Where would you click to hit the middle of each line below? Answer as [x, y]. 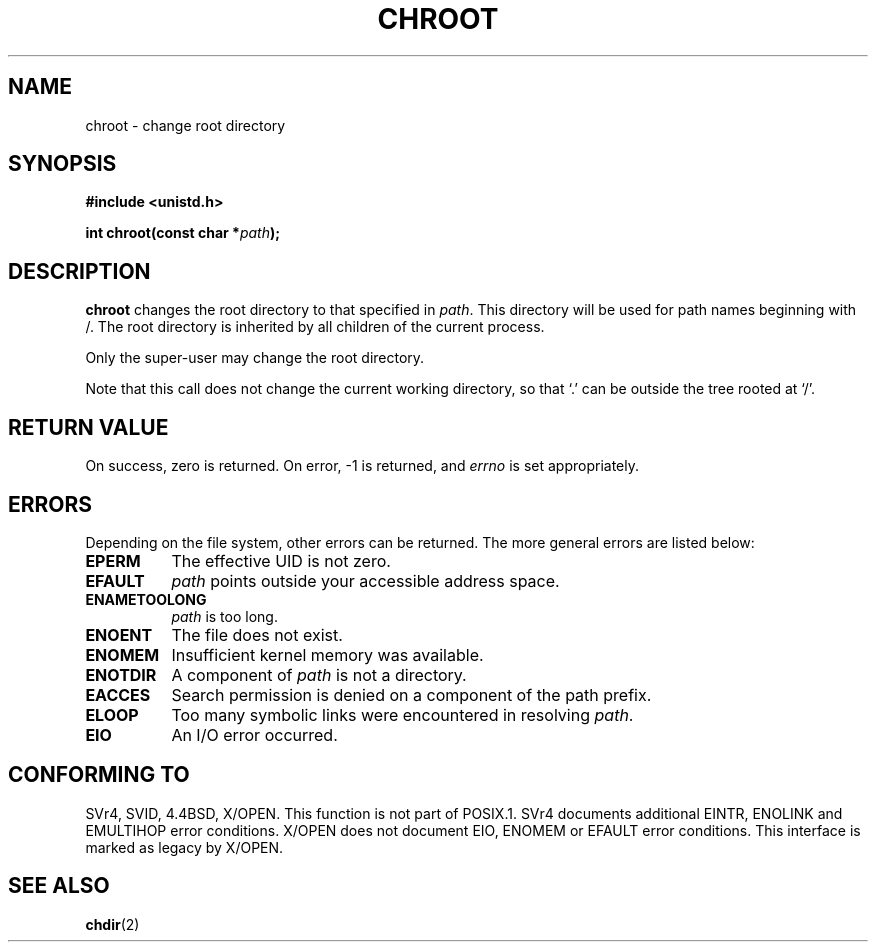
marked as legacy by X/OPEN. [184, 847]
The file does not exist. [257, 634]
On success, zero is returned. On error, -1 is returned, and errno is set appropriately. [362, 466]
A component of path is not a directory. [319, 674]
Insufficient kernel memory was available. [327, 654]
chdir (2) [112, 924]
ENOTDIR [121, 674]
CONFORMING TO [99, 775]
